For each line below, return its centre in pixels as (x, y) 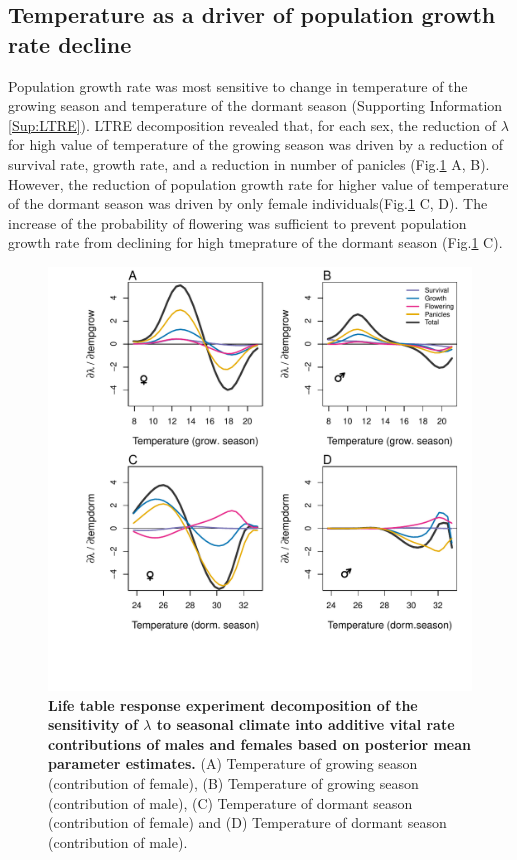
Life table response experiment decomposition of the (233, 704)
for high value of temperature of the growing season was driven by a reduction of (256, 144)
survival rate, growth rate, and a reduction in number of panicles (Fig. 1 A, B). (249, 163)
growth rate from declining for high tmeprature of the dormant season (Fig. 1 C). (255, 242)
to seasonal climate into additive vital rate (305, 724)
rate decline (70, 43)
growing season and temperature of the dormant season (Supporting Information (255, 105)
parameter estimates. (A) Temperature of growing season (233, 763)
